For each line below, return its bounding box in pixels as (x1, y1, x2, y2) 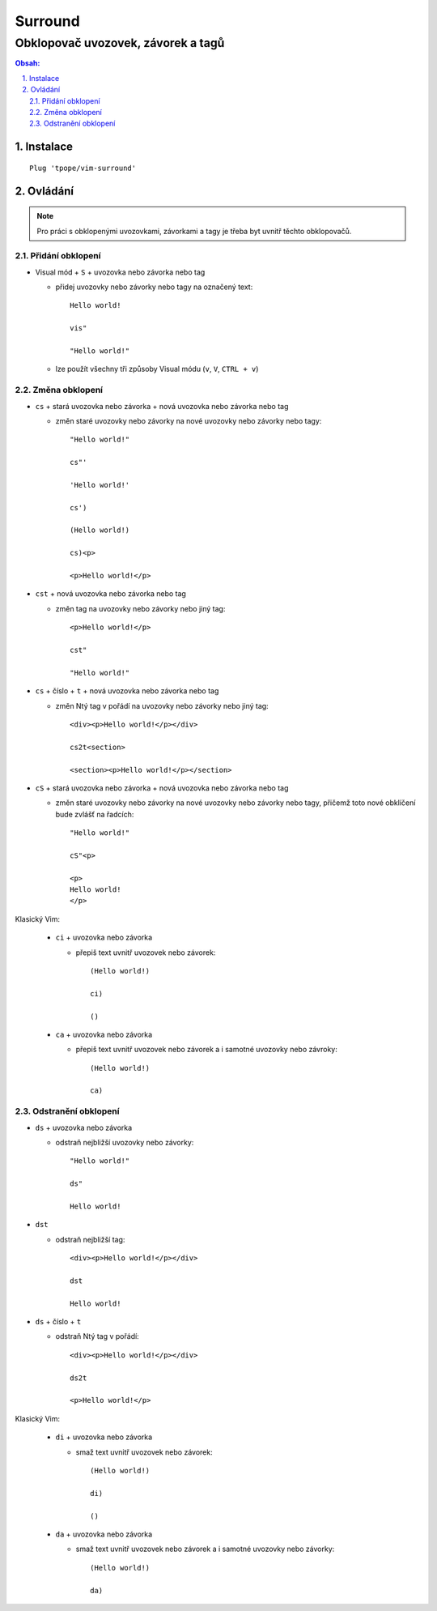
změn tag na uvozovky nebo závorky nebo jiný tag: (55, 603, 226, 613)
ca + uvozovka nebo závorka (55, 1029, 153, 1039)
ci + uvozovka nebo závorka (55, 932, 153, 943)
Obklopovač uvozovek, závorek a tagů (15, 36, 225, 50)
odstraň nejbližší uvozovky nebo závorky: (55, 1138, 194, 1148)
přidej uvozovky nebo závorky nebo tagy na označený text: (55, 282, 253, 292)
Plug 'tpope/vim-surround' (29, 163, 137, 173)
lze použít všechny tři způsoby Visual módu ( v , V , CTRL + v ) (55, 364, 259, 374)
